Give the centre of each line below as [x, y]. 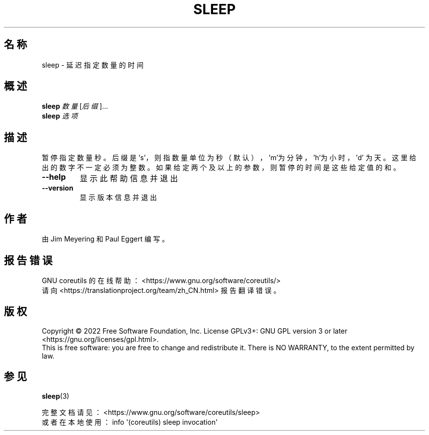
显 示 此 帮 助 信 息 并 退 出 [129, 179]
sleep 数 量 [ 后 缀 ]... [75, 106]
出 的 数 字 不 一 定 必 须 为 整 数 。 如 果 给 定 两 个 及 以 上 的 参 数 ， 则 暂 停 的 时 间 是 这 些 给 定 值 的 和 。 [221, 168]
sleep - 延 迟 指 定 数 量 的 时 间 [93, 65]
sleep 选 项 [60, 116]
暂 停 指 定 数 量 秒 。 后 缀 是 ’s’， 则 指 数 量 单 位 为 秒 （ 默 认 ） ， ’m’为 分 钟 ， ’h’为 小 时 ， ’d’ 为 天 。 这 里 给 [229, 158]
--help [54, 177]
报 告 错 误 [28, 260]
